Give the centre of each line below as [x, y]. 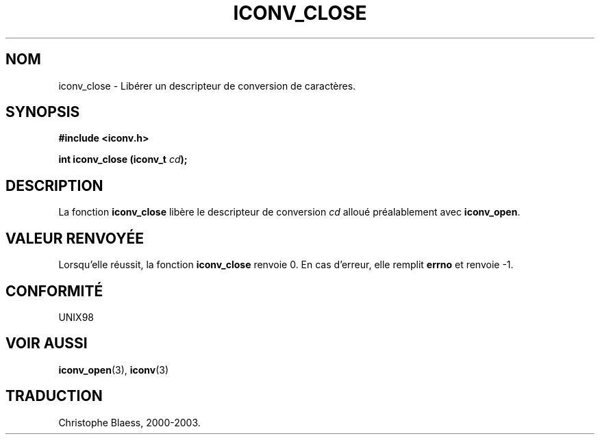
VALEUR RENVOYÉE [75, 238]
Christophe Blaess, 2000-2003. [129, 422]
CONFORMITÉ [54, 291]
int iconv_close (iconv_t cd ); [123, 159]
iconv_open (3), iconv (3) [114, 370]
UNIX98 [76, 317]
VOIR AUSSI [47, 344]
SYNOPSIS [43, 112]
